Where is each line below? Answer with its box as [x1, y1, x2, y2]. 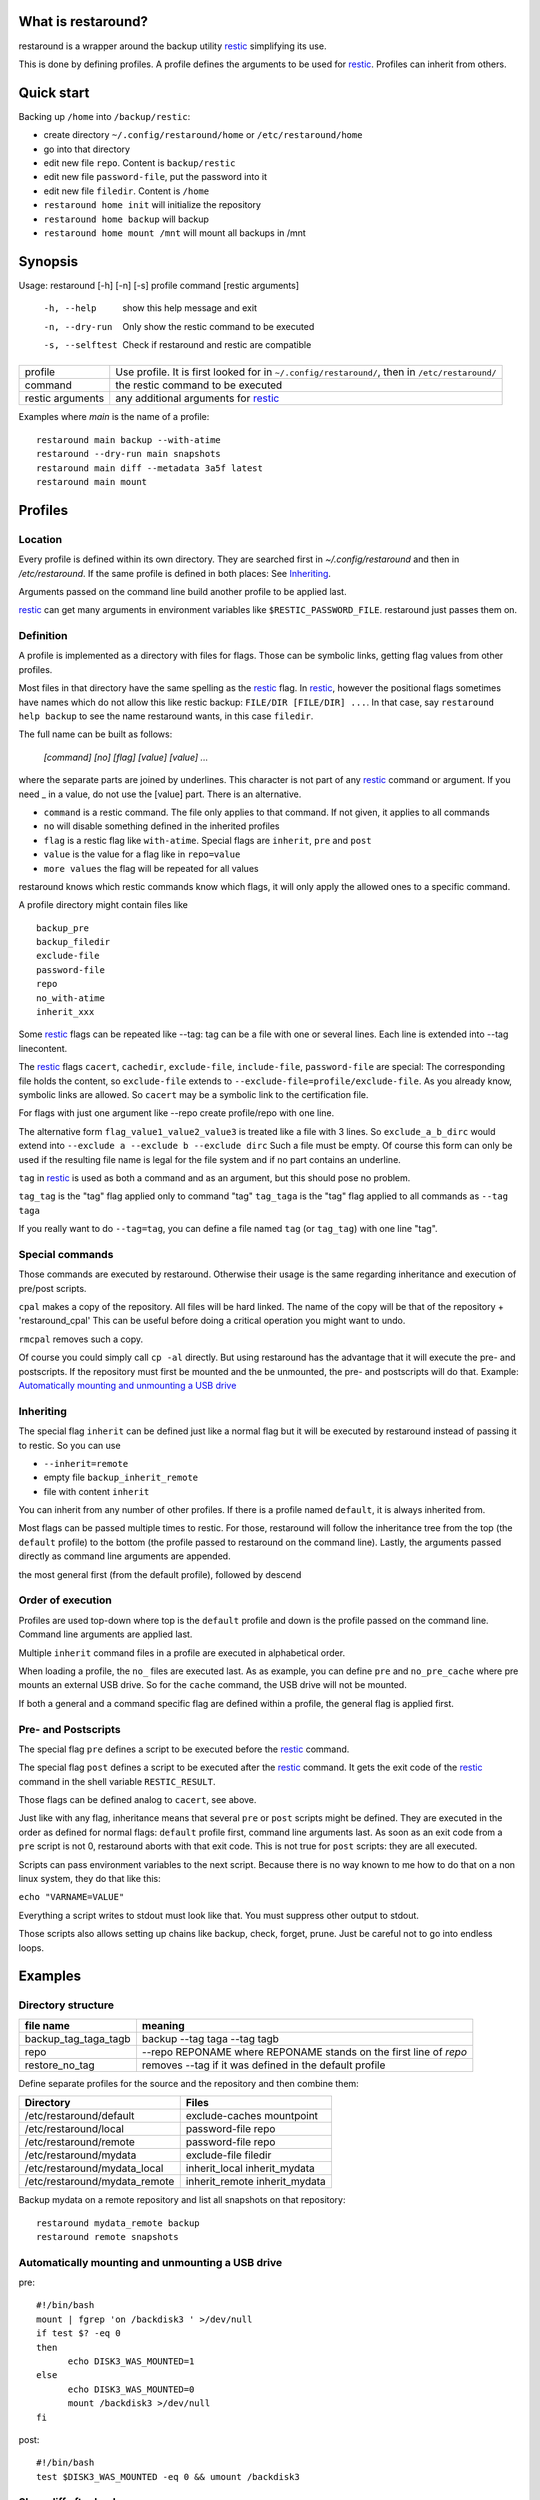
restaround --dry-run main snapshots [36, 448, 222, 460]
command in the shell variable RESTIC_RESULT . [18, 1775, 216, 1787]
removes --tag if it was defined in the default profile [141, 2058, 386, 2072]
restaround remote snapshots [36, 2231, 179, 2242]
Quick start [18, 84, 90, 101]
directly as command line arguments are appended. [18, 1550, 231, 1562]
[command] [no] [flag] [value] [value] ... [43, 751, 209, 763]
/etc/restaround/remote [24, 2135, 135, 2149]
